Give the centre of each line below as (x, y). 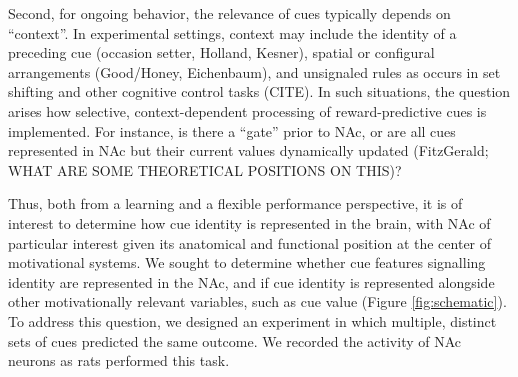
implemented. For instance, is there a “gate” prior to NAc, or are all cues (232, 130)
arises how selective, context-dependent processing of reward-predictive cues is (247, 110)
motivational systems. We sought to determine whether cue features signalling (247, 262)
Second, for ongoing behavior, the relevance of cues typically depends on (229, 13)
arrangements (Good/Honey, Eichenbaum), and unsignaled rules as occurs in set (254, 71)
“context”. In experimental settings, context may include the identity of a (232, 32)
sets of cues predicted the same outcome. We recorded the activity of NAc (235, 340)
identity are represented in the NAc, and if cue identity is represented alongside (251, 281)
